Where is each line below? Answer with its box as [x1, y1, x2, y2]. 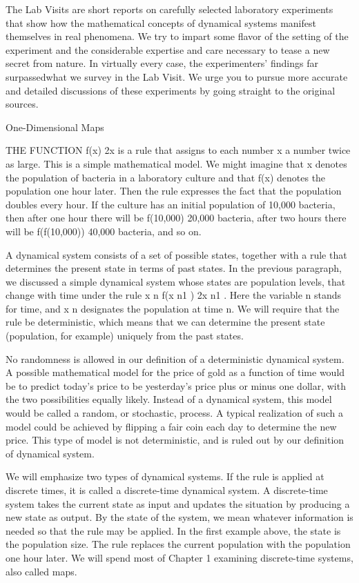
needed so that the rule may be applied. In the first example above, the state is [6, 523, 341, 537]
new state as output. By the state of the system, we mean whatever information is [6, 510, 353, 524]
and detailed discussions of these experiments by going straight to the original [6, 83, 336, 97]
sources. [6, 97, 39, 111]
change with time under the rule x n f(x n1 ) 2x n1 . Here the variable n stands [6, 288, 342, 302]
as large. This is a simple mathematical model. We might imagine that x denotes [6, 156, 347, 170]
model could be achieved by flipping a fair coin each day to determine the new [6, 419, 337, 433]
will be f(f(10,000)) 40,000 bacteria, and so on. [6, 224, 202, 238]
